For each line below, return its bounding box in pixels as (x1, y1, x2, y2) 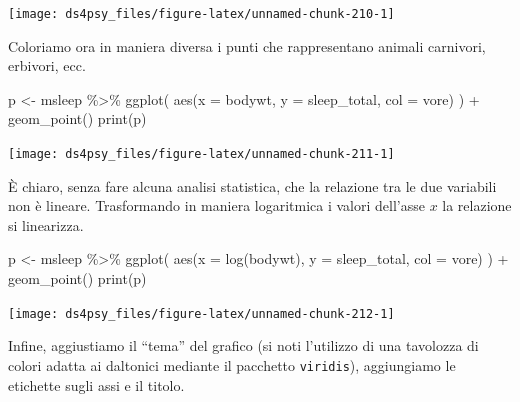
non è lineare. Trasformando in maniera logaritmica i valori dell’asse (8, 195, 425, 216)
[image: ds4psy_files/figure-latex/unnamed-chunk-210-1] (8, 7, 395, 21)
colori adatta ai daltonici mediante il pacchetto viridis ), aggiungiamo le (8, 354, 456, 375)
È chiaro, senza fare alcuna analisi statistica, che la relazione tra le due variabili (8, 175, 497, 196)
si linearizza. (8, 214, 84, 235)
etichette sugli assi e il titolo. (8, 374, 185, 395)
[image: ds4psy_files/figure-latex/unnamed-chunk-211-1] (8, 147, 395, 162)
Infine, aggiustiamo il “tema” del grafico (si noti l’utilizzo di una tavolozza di (8, 335, 479, 356)
